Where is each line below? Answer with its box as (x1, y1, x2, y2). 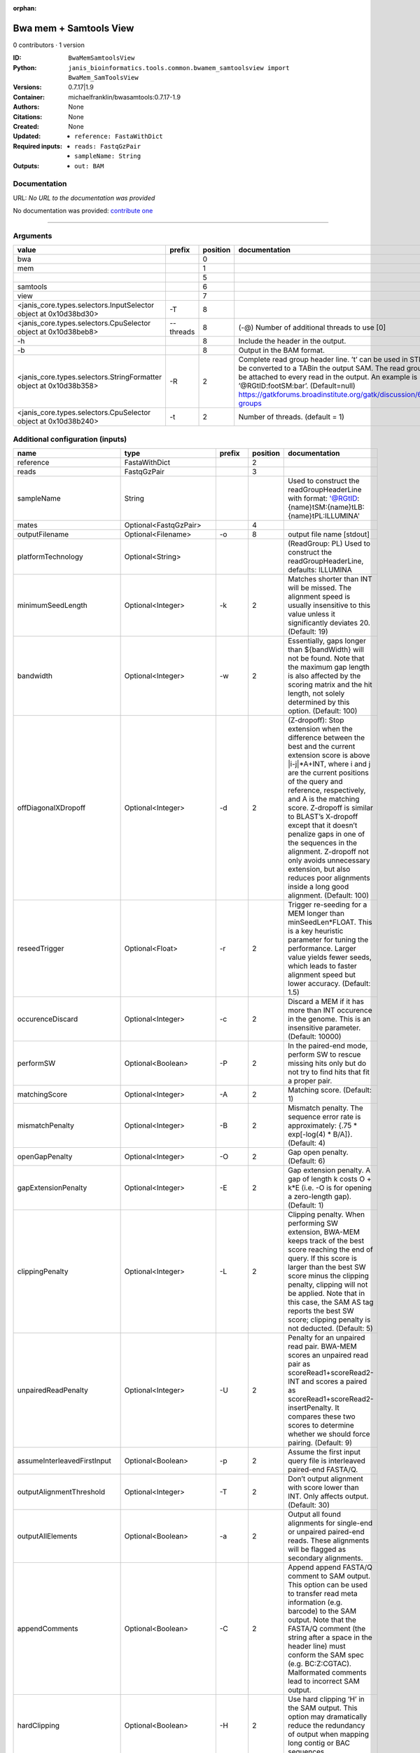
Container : (13, 93, 45, 101)
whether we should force (288, 1429, 370, 1439)
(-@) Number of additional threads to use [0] (238, 323, 386, 332)
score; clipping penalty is (288, 1315, 371, 1325)
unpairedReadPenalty (17, 1386, 89, 1395)
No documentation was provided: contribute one (13, 207, 153, 215)
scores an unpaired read (288, 1351, 369, 1360)
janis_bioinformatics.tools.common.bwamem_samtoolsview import (68, 64, 290, 72)
